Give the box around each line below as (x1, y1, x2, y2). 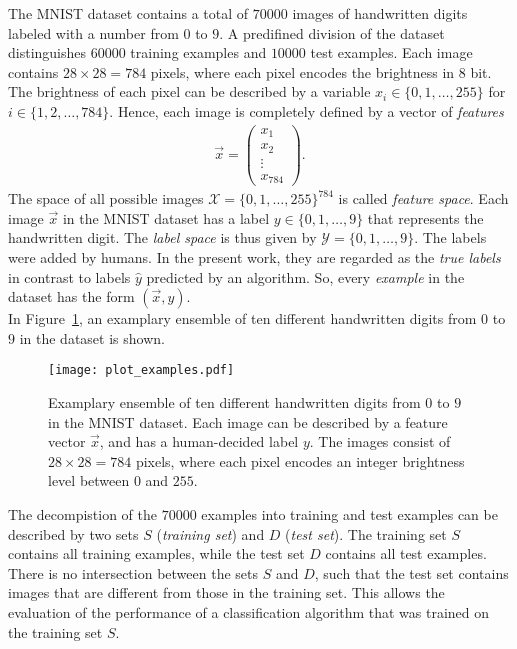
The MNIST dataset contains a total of (8, 3, 249, 23)
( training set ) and (156, 523, 265, 544)
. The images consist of (309, 431, 451, 452)
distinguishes (8, 42, 87, 63)
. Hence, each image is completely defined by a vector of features (109, 100, 504, 121)
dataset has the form (8, 286, 135, 307)
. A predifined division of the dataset (219, 22, 445, 43)
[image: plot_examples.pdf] (48, 363, 235, 378)
